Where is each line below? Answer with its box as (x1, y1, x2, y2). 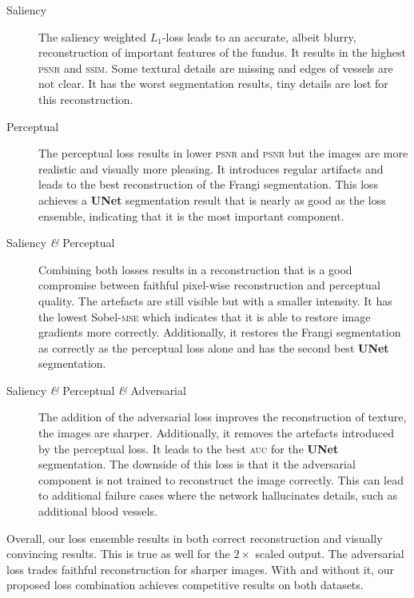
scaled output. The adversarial (255, 545, 404, 562)
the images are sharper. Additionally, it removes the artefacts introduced (38, 425, 395, 441)
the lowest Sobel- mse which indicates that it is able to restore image (38, 308, 371, 325)
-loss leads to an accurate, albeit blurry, (161, 28, 356, 45)
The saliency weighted (38, 28, 147, 45)
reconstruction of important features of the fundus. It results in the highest (38, 44, 406, 61)
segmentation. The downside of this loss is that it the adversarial (38, 456, 356, 472)
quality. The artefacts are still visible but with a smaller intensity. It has (38, 292, 392, 309)
